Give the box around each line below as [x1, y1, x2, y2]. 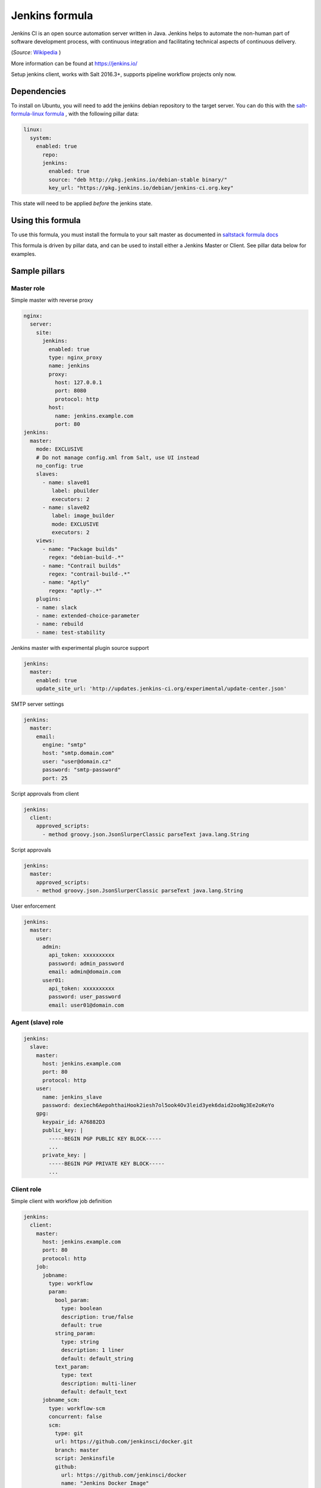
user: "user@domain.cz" [42, 758, 112, 765]
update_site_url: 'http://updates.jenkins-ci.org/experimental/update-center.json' [36, 685, 287, 692]
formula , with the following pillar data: [45, 110, 139, 117]
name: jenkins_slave [42, 1093, 102, 1101]
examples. [11, 250, 37, 257]
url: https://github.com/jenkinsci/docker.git [54, 1438, 193, 1445]
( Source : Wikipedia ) [11, 49, 61, 56]
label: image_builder [51, 512, 115, 519]
